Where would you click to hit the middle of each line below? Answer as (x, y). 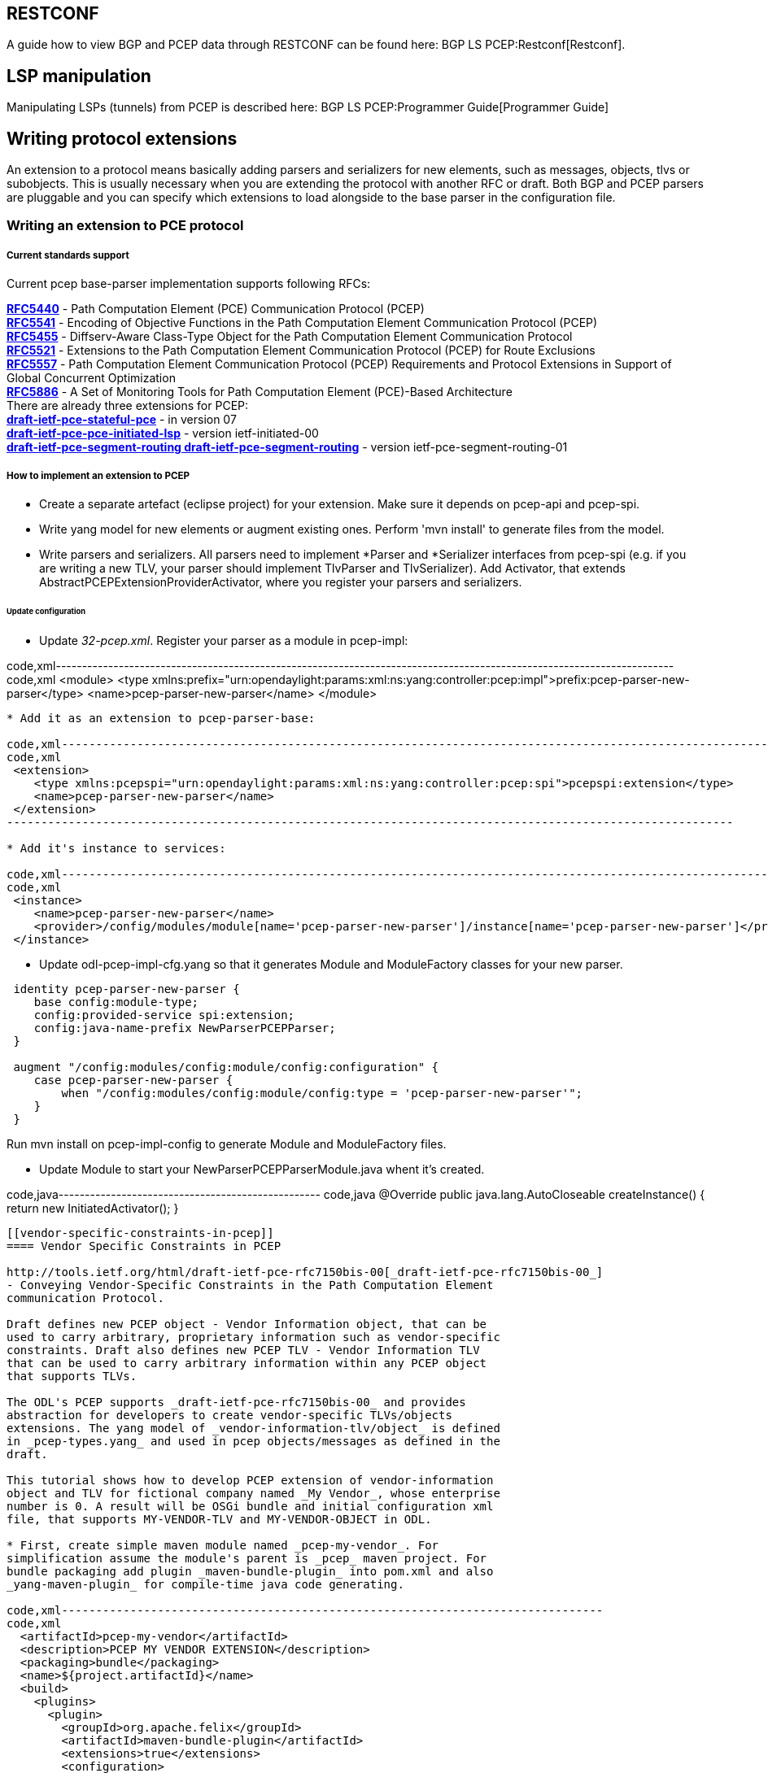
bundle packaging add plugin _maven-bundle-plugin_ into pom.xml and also (250, 1571)
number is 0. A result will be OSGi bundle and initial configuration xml (250, 1506)
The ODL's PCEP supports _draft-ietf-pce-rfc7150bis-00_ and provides (236, 1402)
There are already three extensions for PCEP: (128, 406)
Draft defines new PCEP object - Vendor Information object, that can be (247, 1324)
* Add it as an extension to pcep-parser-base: (161, 718)
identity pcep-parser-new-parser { (127, 989)
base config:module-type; (116, 1002)
